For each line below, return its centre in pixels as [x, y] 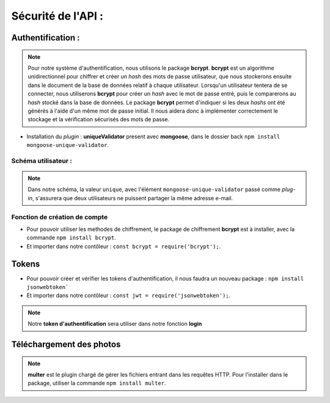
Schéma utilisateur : [42, 160]
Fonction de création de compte [60, 217]
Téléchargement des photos [66, 345]
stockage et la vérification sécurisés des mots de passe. [99, 119]
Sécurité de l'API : [57, 16]
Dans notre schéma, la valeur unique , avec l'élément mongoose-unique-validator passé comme [154, 189]
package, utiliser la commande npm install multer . [97, 383]
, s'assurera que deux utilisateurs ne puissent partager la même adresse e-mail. [133, 198]
